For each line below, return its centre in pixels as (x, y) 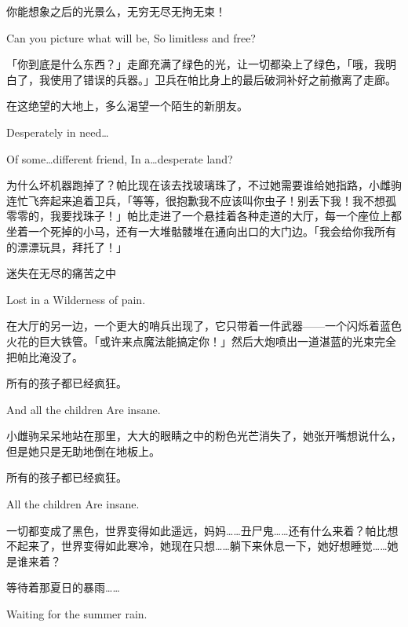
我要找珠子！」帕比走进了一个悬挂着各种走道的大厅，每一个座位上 (220, 216)
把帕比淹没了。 (45, 356)
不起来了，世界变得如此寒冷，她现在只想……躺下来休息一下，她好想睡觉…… (197, 546)
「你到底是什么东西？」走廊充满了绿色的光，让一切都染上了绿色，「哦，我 (196, 64)
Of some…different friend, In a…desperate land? (120, 158)
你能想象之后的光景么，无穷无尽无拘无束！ (116, 11)
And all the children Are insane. (84, 409)
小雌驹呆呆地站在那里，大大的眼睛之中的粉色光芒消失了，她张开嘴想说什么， (204, 436)
